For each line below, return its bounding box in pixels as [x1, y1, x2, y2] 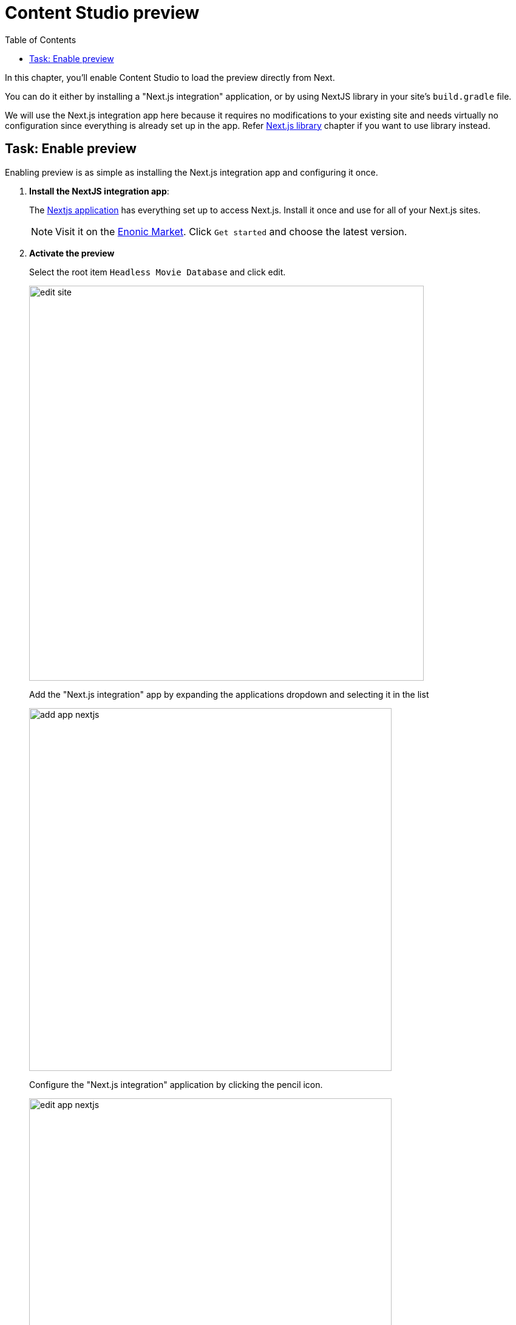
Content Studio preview [5, 2, 200, 23]
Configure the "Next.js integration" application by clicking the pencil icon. [29, 1079, 323, 1090]
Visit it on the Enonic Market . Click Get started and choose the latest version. [55, 225, 407, 238]
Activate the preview [29, 247, 115, 258]
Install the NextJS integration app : [29, 185, 169, 196]
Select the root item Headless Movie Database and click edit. [29, 266, 286, 277]
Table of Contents [5, 34, 76, 45]
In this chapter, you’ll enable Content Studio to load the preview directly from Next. [5, 72, 335, 83]
